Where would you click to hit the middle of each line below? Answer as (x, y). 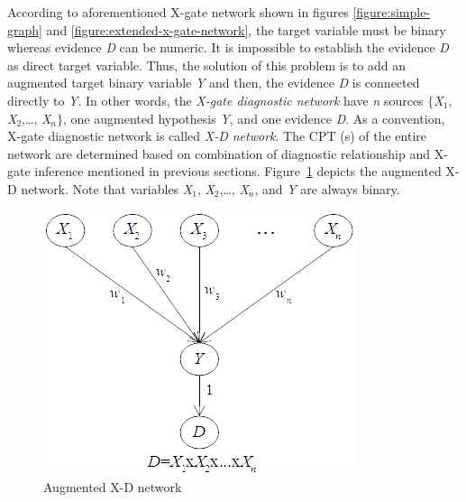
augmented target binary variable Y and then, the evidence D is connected (214, 83)
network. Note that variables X (107, 188)
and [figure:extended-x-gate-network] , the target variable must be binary (246, 29)
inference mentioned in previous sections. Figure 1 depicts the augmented (238, 171)
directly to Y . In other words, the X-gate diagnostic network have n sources (215, 100)
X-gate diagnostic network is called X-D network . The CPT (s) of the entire (217, 136)
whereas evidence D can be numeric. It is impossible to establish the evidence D (228, 47)
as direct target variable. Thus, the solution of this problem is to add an (206, 65)
